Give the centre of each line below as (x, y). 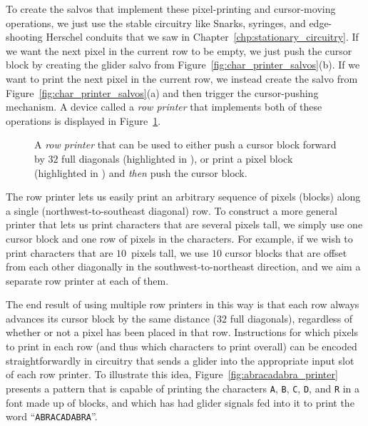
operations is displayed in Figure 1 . (83, 120)
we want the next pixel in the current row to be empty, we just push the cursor (179, 50)
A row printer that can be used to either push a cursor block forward (185, 144)
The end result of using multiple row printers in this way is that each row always (183, 304)
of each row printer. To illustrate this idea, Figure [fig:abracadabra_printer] (172, 374)
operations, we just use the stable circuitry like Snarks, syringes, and (156, 22)
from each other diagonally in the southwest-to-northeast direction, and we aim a (183, 267)
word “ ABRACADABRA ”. (52, 416)
